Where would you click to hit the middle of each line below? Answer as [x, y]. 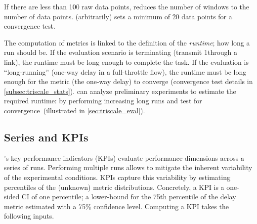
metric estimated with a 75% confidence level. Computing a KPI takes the [116, 206]
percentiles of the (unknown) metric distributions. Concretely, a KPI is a [114, 187]
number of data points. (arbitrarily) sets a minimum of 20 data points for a [118, 16]
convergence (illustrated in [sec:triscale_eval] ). [75, 110]
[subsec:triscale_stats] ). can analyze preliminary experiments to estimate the [120, 91]
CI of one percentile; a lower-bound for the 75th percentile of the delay [129, 197]
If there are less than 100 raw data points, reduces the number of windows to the [127, 6]
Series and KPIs [46, 137]
